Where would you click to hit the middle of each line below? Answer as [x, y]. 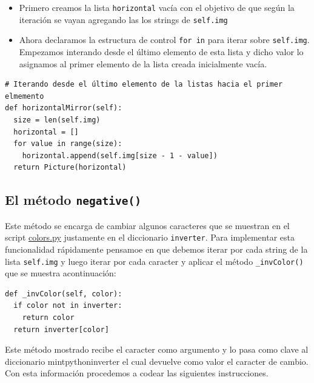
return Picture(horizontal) [70, 168]
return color [48, 317]
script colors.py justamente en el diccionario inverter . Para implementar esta [150, 237]
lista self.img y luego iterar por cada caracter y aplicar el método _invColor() [154, 261]
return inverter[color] [61, 329]
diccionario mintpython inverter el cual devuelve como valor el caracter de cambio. [157, 361]
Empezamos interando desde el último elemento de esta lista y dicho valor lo [161, 51]
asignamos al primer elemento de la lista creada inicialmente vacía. [143, 63]
